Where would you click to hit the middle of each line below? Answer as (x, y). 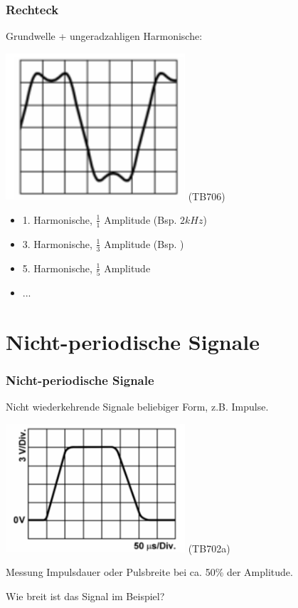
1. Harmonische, (57, 219)
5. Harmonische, (57, 268)
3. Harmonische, (57, 243)
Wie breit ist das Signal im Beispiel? (85, 596)
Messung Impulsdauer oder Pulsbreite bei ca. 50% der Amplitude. (149, 572)
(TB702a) (209, 548)
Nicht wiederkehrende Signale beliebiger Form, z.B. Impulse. (137, 407)
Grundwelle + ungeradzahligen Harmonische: (104, 36)
